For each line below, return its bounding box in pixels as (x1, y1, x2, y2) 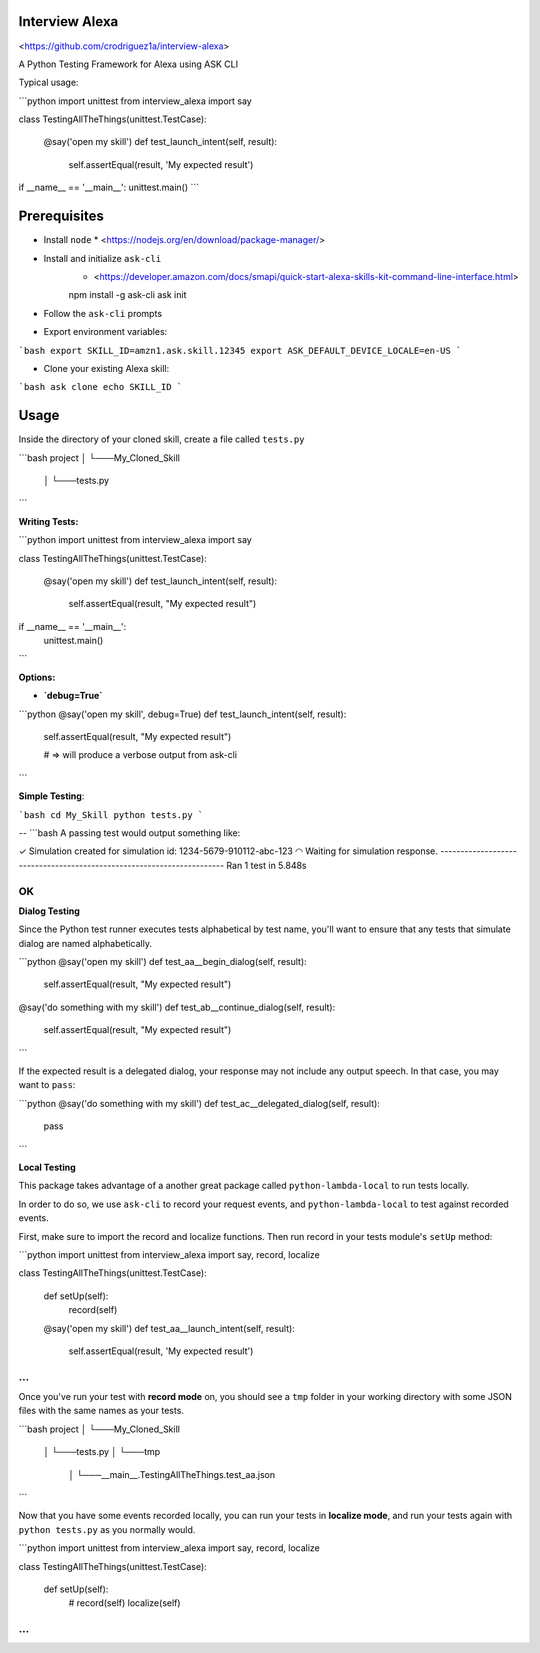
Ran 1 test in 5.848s (226, 859, 307, 871)
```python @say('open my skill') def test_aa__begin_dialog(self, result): (18, 956, 307, 968)
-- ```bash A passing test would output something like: (18, 827, 241, 839)
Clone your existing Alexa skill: (43, 362, 170, 374)
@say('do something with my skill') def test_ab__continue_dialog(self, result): (18, 1001, 336, 1013)
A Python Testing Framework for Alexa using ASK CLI (18, 58, 239, 70)
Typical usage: (18, 76, 79, 89)
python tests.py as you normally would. (18, 1523, 196, 1535)
